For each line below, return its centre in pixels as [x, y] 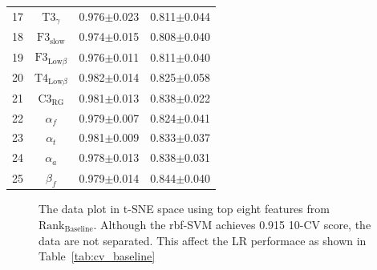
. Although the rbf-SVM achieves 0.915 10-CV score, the [232, 224]
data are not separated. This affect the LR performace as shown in [203, 240]
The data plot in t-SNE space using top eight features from [184, 209]
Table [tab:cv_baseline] [97, 256]
